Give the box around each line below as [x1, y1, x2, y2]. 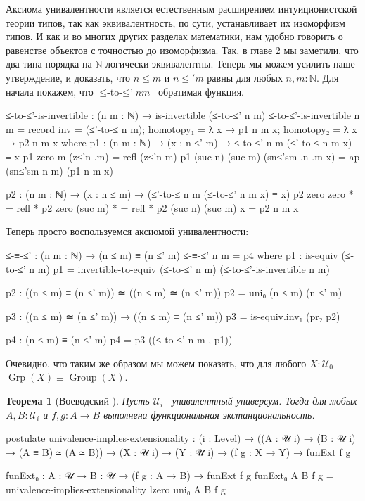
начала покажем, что [6, 84, 94, 99]
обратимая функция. [158, 84, 245, 99]
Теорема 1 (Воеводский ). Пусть [6, 393, 150, 408]
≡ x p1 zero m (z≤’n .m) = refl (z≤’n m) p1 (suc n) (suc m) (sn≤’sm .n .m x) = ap [6, 148, 360, 163]
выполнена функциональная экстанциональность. [103, 407, 315, 421]
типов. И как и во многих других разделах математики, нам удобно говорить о [6, 29, 343, 44]
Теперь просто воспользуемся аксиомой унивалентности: [6, 224, 249, 239]
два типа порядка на [6, 56, 92, 71]
